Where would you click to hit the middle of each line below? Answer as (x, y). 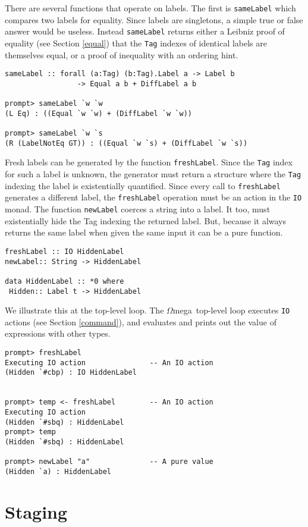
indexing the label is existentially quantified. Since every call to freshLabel (143, 185)
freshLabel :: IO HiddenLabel (65, 251)
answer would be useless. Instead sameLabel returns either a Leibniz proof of (145, 31)
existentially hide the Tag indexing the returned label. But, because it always (146, 220)
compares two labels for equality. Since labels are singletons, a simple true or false (154, 19)
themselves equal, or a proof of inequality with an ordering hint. (122, 54)
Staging (36, 511)
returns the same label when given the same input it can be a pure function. (144, 232)
